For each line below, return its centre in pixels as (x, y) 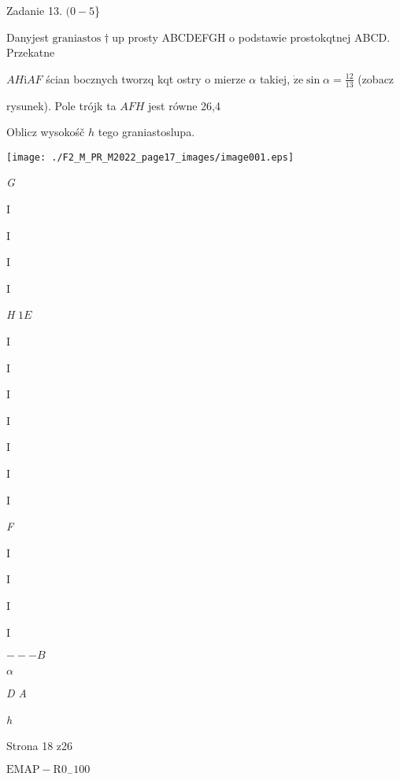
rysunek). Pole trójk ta (61, 105)
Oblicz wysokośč (46, 132)
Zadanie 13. (34, 10)
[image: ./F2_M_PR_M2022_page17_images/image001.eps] (150, 157)
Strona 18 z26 (40, 746)
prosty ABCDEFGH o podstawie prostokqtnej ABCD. (259, 37)
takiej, (275, 78)
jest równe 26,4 (184, 105)
